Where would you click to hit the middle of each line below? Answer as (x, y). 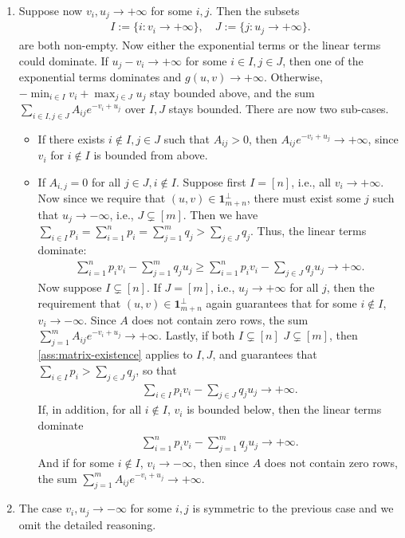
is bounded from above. (151, 155)
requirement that (79, 303)
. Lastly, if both (197, 335)
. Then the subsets (254, 10)
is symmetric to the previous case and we (293, 508)
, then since (221, 462)
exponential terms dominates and (100, 76)
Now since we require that (102, 198)
